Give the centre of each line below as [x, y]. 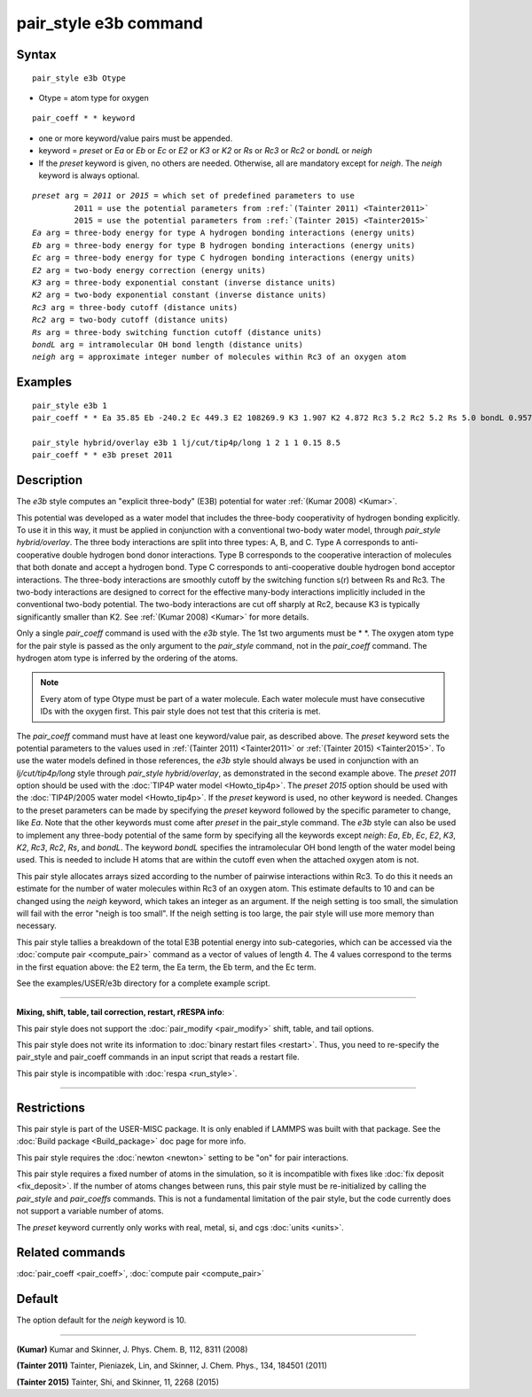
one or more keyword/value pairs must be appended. [136, 138]
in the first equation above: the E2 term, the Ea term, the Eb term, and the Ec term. [166, 967]
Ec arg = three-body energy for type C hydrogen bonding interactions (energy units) [224, 258]
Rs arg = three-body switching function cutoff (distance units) [177, 332]
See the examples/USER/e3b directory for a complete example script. [143, 983]
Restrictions [51, 1108]
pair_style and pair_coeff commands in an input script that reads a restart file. [158, 1057]
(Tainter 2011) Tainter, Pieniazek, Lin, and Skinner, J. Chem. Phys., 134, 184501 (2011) [172, 1366]
